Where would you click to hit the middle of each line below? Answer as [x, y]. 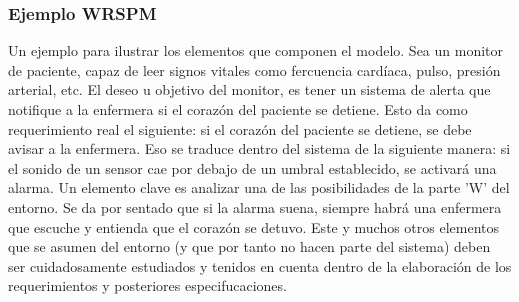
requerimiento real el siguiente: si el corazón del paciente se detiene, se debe [240, 128]
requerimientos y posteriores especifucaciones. [147, 285]
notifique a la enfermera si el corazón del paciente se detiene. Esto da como [238, 109]
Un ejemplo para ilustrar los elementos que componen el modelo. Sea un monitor [256, 50]
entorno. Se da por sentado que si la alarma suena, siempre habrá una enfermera [255, 206]
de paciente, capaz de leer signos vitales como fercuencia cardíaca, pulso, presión [254, 69]
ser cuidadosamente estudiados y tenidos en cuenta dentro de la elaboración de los [260, 265]
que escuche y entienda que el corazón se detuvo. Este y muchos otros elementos [254, 226]
